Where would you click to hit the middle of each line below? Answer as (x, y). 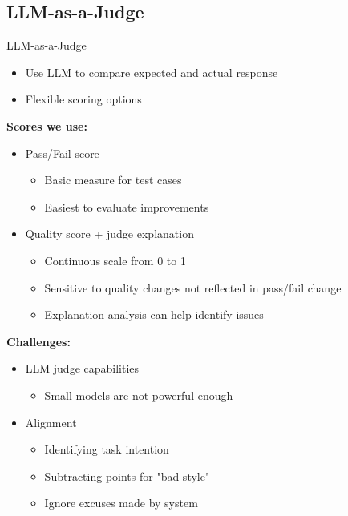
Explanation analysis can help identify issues (154, 314)
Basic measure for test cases (113, 180)
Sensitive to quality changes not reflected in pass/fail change (193, 287)
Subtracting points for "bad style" (127, 476)
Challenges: (38, 341)
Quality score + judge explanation (109, 234)
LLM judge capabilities (82, 368)
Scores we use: (47, 125)
